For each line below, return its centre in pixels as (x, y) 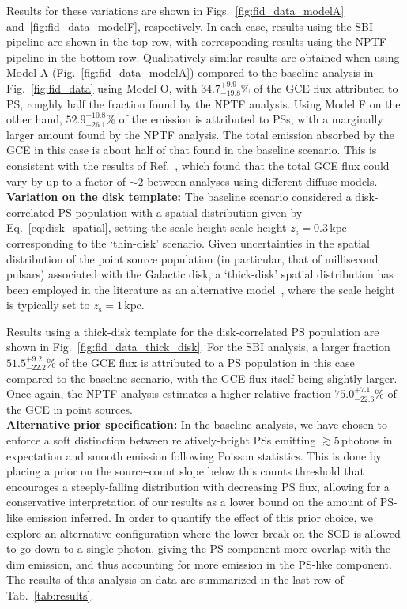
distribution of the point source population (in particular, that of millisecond (192, 258)
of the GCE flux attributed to (326, 87)
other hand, (34, 119)
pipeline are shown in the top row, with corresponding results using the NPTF (196, 42)
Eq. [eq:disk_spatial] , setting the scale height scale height (147, 227)
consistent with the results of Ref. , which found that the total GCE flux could (198, 165)
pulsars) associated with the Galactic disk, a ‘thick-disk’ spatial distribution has (200, 274)
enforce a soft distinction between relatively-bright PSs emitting (161, 440)
